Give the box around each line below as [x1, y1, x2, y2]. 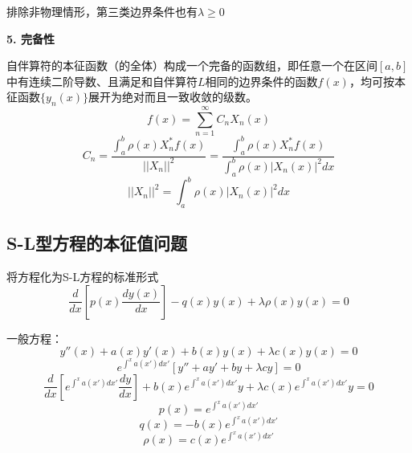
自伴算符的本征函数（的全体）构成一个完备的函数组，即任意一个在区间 [6, 57, 377, 74]
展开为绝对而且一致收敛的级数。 [88, 88, 258, 105]
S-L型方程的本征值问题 [6, 231, 187, 255]
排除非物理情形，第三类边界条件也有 [6, 3, 198, 19]
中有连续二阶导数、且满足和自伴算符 [6, 72, 198, 89]
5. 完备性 [6, 30, 55, 47]
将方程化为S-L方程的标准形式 [6, 268, 159, 285]
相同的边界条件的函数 [205, 72, 318, 89]
